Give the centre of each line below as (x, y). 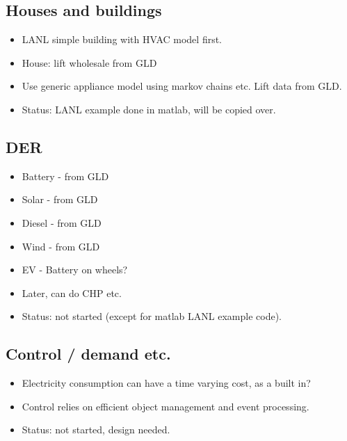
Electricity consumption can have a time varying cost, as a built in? (166, 383)
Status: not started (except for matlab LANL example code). (152, 316)
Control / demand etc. (88, 354)
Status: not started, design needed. (96, 430)
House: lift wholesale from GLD (89, 62)
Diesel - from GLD (62, 222)
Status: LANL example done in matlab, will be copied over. (149, 109)
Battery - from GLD (65, 176)
